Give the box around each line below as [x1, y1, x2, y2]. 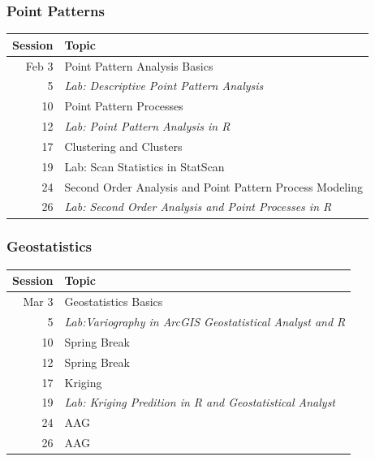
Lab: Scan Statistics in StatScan [64, 157, 225, 174]
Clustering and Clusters [64, 137, 183, 154]
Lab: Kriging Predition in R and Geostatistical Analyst [64, 394, 336, 411]
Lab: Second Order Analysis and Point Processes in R [64, 198, 332, 215]
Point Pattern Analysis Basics [64, 57, 213, 74]
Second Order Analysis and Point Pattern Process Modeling [64, 178, 363, 195]
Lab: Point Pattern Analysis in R [64, 118, 231, 135]
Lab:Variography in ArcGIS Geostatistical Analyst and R [64, 312, 346, 330]
